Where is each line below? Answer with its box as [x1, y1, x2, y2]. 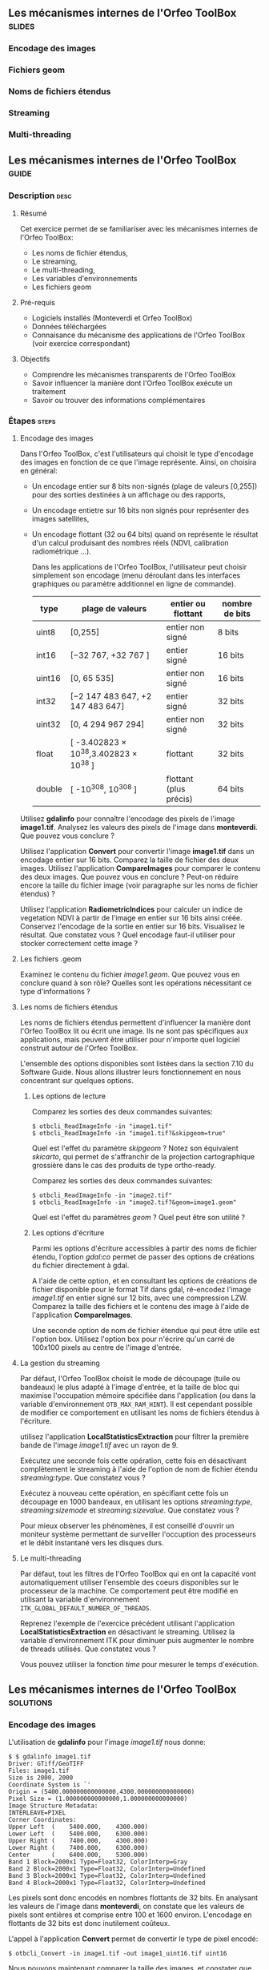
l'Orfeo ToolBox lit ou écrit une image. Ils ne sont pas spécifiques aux [19, 1025, 249, 1036]
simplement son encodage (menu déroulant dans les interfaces [31, 570, 241, 580]
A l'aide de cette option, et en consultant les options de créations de [31, 1275, 258, 1285]
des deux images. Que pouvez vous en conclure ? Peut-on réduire [19, 872, 239, 881]
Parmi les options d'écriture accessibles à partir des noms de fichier [31, 1243, 258, 1253]
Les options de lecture [31, 1091, 106, 1101]
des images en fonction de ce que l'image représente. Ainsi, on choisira [19, 457, 257, 467]
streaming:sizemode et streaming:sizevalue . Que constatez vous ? [19, 1505, 240, 1515]
